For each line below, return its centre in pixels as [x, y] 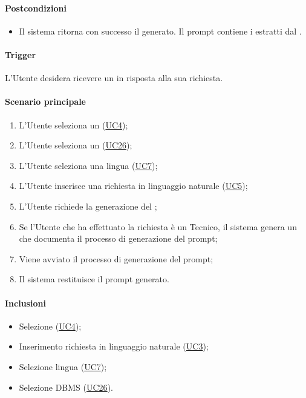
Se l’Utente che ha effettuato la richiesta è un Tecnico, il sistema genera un [158, 226]
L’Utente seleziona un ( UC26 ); [76, 145]
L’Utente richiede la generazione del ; [88, 206]
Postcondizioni [36, 8]
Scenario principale [45, 101]
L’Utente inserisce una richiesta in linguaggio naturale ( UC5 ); [133, 186]
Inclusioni [25, 303]
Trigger [21, 54]
